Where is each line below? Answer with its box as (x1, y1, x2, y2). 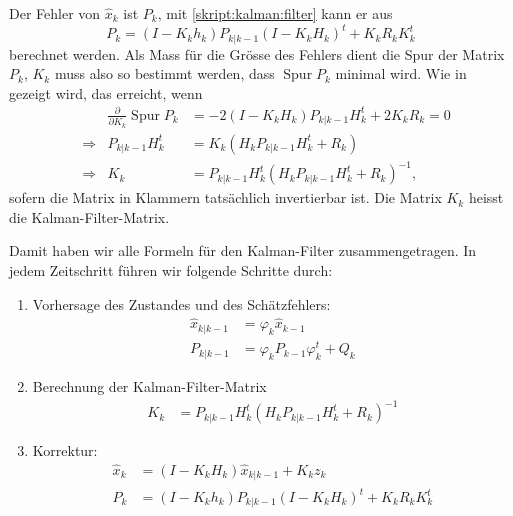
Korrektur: (32, 440, 98, 461)
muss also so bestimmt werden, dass (54, 63, 275, 84)
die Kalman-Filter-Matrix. (9, 206, 170, 227)
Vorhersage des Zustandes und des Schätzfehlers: (32, 293, 331, 314)
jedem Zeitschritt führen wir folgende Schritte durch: (9, 259, 333, 280)
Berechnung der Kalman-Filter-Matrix (32, 376, 267, 397)
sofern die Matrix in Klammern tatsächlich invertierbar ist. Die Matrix (9, 187, 442, 208)
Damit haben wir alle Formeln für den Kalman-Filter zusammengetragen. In (9, 240, 477, 261)
